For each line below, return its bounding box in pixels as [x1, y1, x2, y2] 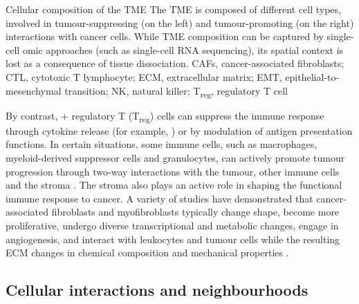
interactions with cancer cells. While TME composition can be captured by [6, 29, 324, 44]
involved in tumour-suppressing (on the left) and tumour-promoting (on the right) [6, 15, 354, 30]
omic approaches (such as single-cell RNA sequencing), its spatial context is [22, 42, 344, 57]
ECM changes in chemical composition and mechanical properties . [6, 245, 289, 260]
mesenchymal [6, 83, 62, 97]
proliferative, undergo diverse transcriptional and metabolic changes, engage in [6, 218, 339, 232]
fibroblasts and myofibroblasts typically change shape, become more [51, 205, 340, 219]
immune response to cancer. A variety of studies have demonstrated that [6, 191, 313, 205]
